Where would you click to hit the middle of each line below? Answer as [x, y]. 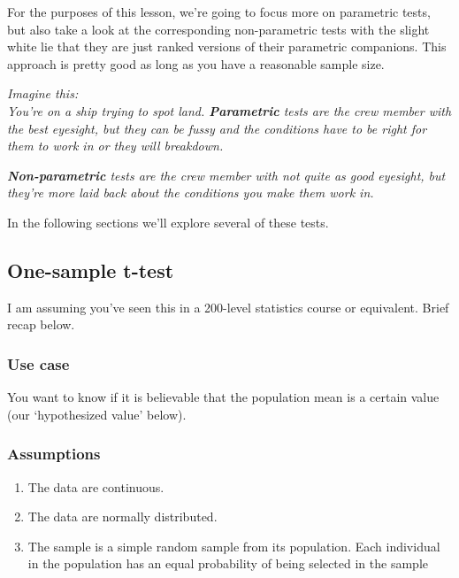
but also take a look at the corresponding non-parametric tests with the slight [218, 29]
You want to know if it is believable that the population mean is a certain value [223, 397]
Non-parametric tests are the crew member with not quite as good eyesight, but [226, 175]
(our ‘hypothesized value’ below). [97, 414]
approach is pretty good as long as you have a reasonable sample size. [196, 63]
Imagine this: [43, 93]
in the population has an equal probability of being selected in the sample [228, 563]
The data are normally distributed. [122, 516]
